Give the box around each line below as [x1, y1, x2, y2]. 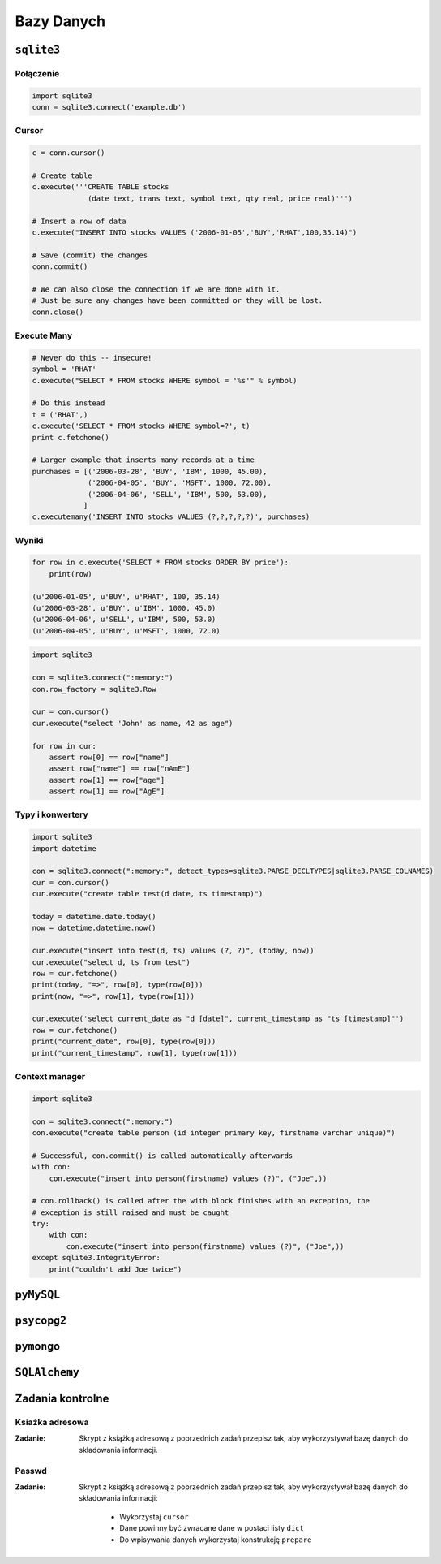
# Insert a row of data [32, 216, 127, 226]
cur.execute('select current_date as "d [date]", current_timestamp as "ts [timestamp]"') [32, 1014, 405, 1023]
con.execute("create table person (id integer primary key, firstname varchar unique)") [32, 1128, 396, 1137]
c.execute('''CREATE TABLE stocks [32, 183, 169, 192]
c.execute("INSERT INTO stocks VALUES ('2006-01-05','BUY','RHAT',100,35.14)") [32, 227, 358, 237]
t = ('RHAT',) [32, 410, 88, 419]
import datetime [32, 844, 97, 853]
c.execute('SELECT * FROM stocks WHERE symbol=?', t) [32, 421, 250, 430]
